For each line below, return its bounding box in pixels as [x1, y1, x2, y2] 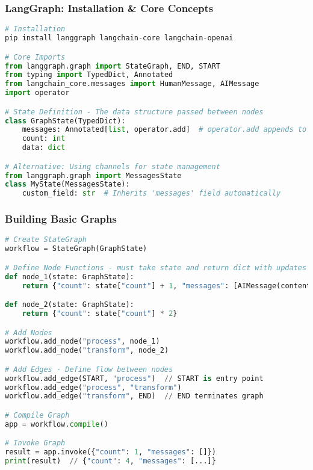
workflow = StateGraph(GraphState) [5, 244, 147, 253]
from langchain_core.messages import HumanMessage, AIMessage [5, 79, 259, 88]
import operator [5, 88, 70, 97]
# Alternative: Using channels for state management [5, 162, 220, 171]
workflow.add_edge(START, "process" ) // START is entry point [5, 374, 264, 383]
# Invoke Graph [5, 439, 66, 448]
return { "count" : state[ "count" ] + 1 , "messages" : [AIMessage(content [22, 281, 311, 290]
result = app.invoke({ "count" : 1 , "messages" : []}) [5, 448, 216, 457]
